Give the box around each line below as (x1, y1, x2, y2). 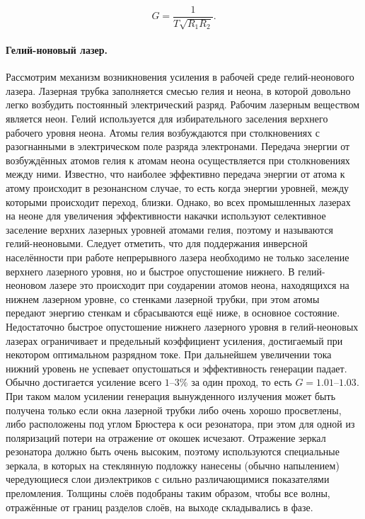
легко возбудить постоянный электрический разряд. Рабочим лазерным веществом (6, 97, 360, 112)
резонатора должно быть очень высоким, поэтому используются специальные (6, 444, 340, 459)
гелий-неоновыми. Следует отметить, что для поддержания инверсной (6, 236, 308, 251)
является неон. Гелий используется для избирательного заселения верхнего (6, 111, 328, 126)
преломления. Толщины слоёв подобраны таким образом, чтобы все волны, (6, 486, 330, 501)
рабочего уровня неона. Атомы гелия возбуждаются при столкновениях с (6, 125, 320, 139)
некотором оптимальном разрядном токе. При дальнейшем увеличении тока (6, 347, 332, 362)
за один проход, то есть (191, 375, 292, 389)
